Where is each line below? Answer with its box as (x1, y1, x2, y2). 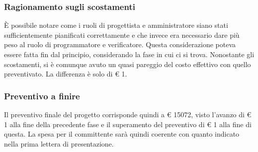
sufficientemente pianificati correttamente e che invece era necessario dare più (4, 29, 240, 40)
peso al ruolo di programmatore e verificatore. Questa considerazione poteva (4, 39, 236, 50)
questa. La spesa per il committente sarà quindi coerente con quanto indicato (4, 129, 240, 139)
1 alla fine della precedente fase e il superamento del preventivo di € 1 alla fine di (4, 119, 252, 129)
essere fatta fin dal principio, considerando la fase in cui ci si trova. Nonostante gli (4, 49, 255, 59)
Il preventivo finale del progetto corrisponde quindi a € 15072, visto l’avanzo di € (4, 109, 252, 119)
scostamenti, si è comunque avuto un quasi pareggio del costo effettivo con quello (4, 59, 251, 69)
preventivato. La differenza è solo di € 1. (4, 69, 127, 79)
